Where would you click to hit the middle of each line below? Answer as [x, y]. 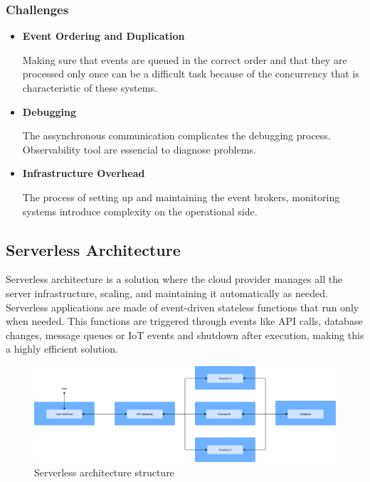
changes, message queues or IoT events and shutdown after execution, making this [185, 334]
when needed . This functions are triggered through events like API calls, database [184, 321]
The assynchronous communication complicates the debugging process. [176, 135]
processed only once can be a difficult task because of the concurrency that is [191, 74]
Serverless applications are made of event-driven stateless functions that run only [183, 307]
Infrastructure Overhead [84, 173]
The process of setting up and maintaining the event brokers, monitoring [181, 197]
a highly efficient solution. [62, 349]
